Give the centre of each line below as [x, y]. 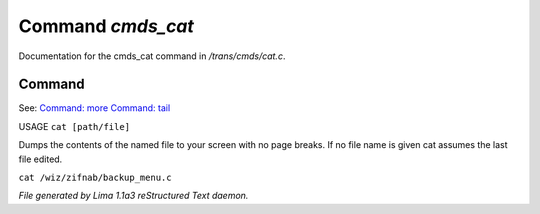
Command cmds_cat [106, 26]
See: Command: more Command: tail [94, 108]
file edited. [40, 159]
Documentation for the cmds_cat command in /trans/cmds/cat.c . [152, 56]
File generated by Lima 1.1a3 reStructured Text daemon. [133, 196]
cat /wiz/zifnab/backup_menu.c [95, 178]
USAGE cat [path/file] [74, 126]
